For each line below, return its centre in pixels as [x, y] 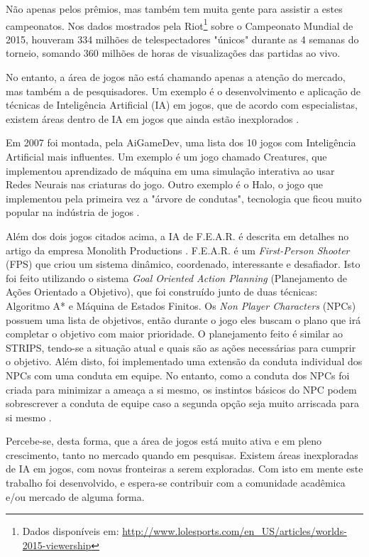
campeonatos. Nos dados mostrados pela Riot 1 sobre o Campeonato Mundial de [180, 24]
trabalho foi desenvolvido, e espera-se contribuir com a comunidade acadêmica [176, 483]
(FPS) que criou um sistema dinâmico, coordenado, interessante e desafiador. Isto [183, 264]
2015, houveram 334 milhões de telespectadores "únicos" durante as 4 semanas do [182, 39]
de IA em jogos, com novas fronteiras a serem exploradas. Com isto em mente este [184, 469]
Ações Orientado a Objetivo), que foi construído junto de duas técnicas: [162, 292]
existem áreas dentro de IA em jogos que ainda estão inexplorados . [153, 118]
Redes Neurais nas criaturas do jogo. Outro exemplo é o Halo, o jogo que [165, 184]
